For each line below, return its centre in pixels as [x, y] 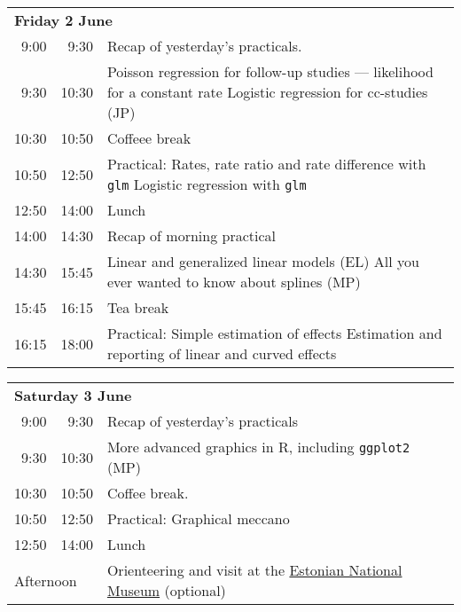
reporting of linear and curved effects [222, 353]
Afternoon [46, 580]
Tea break [138, 307]
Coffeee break [149, 138]
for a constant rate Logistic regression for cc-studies [267, 92]
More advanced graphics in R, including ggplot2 [258, 447]
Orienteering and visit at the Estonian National [254, 570]
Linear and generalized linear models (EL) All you [263, 261]
